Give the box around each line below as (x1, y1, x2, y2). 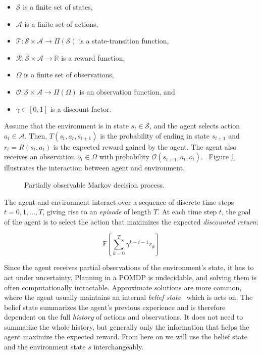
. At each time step (158, 206, 217, 217)
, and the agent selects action (149, 120, 240, 131)
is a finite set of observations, (24, 69, 114, 80)
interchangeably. (93, 341, 144, 352)
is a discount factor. (50, 103, 112, 114)
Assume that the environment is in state (4, 120, 129, 131)
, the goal (221, 206, 251, 217)
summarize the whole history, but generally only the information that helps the (4, 321, 249, 332)
